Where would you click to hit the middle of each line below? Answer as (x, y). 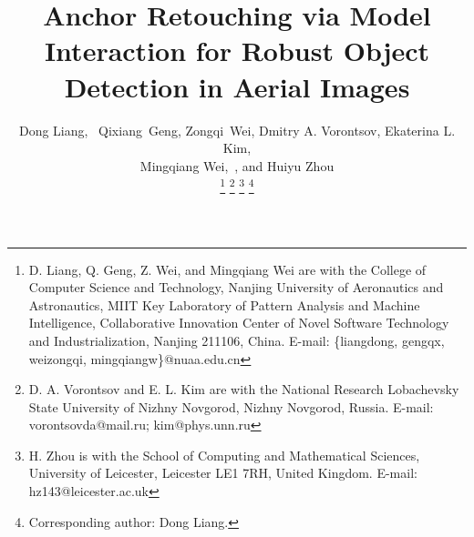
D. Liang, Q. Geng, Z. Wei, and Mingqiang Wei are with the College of (227, 269)
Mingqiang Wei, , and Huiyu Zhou (237, 165)
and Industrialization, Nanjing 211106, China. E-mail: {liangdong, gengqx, (237, 340)
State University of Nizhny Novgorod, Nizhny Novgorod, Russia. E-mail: (231, 406)
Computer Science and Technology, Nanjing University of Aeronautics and (236, 287)
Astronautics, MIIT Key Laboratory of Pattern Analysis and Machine (224, 304)
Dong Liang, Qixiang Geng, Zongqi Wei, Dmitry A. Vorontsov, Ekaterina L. (237, 130)
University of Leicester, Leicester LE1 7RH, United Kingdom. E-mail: (223, 473)
